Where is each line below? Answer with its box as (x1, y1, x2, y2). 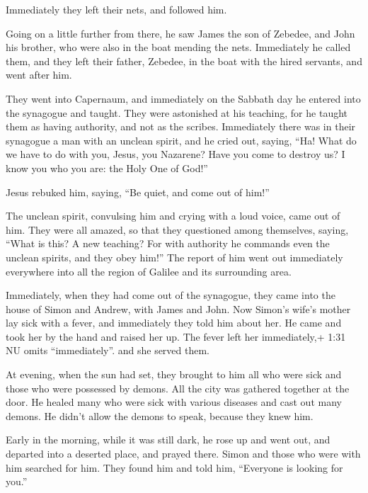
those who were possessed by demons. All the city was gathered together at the (6, 380, 350, 395)
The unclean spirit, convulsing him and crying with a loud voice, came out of (6, 208, 340, 223)
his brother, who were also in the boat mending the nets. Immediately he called (6, 40, 351, 55)
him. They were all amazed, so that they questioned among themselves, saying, (6, 222, 349, 237)
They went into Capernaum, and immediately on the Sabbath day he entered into (6, 91, 361, 106)
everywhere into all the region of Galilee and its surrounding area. (6, 263, 292, 278)
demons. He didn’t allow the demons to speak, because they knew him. (6, 408, 314, 423)
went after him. (6, 67, 72, 82)
